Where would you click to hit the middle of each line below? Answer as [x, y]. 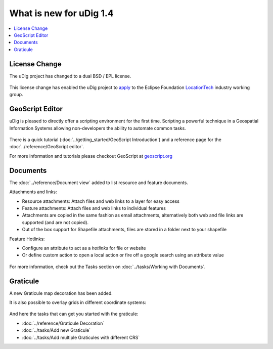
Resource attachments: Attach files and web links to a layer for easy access [101, 201]
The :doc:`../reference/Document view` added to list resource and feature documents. [99, 183]
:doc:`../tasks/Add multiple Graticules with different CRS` [81, 337]
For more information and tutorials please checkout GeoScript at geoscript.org [91, 156]
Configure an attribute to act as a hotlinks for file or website [84, 248]
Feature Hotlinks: [27, 239]
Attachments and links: [33, 192]
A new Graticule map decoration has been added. [61, 293]
